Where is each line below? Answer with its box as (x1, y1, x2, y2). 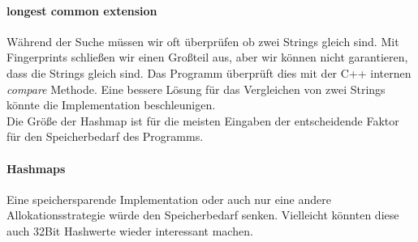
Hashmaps (6, 159, 66, 176)
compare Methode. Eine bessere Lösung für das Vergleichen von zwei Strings (6, 80, 386, 97)
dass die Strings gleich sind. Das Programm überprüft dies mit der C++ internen (6, 64, 412, 81)
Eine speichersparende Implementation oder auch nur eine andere (6, 190, 331, 207)
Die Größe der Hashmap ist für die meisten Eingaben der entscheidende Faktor (6, 112, 399, 129)
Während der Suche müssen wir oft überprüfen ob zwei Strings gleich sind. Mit (6, 32, 399, 49)
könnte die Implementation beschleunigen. (6, 96, 216, 113)
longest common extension (6, 2, 157, 19)
